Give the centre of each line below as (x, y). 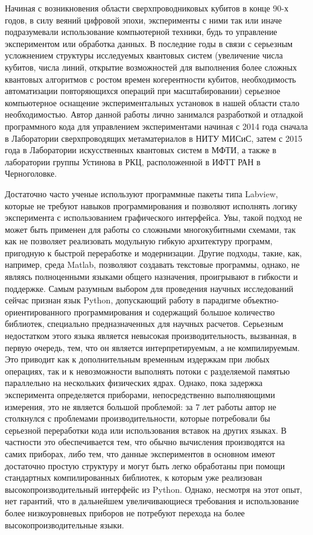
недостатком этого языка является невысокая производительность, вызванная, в (151, 336)
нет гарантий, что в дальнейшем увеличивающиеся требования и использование (152, 501)
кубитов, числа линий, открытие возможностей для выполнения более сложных (151, 67)
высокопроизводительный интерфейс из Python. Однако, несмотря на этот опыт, (154, 489)
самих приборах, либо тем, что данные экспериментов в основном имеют (140, 453)
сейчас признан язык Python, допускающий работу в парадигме (123, 300)
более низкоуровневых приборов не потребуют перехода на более (125, 512)
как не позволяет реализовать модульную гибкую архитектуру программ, (139, 241)
